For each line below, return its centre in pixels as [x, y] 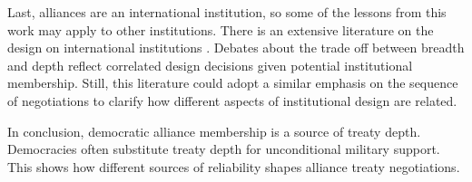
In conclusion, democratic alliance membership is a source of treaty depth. [214, 131]
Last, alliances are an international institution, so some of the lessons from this [227, 12]
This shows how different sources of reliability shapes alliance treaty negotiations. [234, 166]
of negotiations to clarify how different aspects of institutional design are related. [232, 100]
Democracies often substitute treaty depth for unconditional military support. [224, 149]
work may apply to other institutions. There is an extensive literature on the [221, 29]
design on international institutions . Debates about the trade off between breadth [236, 48]
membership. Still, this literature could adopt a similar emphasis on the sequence [233, 83]
